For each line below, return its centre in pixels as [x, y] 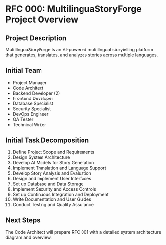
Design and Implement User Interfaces [52, 178]
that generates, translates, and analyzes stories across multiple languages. [82, 55]
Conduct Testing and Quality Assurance [53, 204]
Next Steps [23, 220]
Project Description [36, 38]
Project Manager [30, 82]
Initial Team [24, 71]
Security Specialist [32, 109]
